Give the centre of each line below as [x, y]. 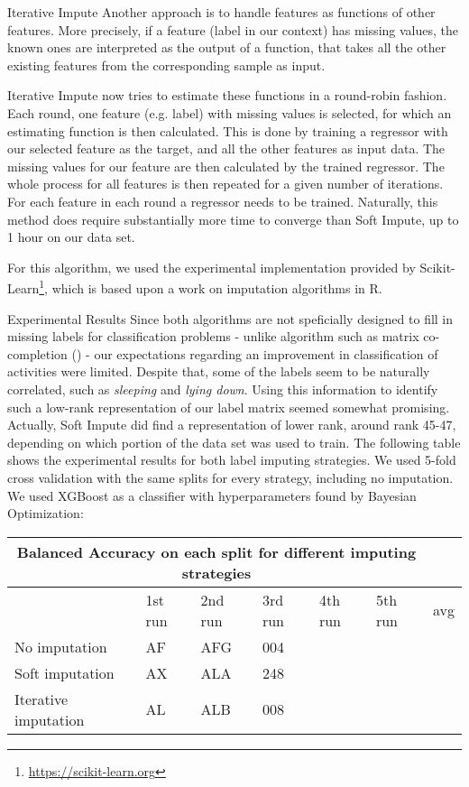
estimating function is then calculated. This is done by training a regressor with [228, 130]
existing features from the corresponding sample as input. [166, 65]
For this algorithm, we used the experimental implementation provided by [212, 267]
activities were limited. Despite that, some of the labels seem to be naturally [219, 371]
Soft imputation [64, 672]
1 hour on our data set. [71, 237]
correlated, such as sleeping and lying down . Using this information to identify [223, 389]
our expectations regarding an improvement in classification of [266, 353]
